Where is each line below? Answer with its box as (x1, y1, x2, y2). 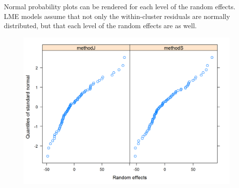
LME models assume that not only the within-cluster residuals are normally (4, 11, 230, 21)
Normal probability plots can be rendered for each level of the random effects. (4, 1, 236, 11)
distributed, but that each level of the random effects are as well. (4, 20, 197, 31)
